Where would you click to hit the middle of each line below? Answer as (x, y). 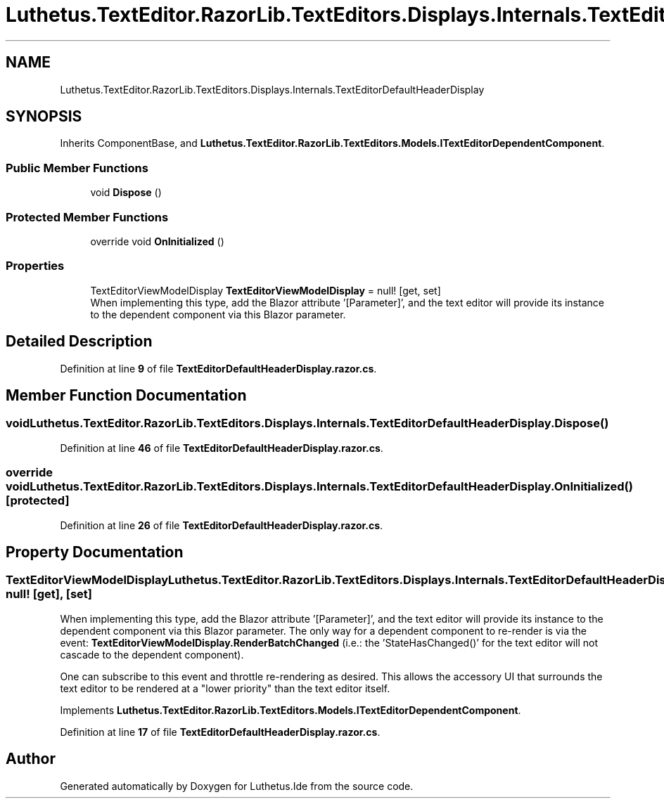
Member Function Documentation (126, 395)
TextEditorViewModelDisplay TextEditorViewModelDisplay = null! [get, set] (266, 290)
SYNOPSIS (44, 117)
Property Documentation (95, 552)
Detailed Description (79, 342)
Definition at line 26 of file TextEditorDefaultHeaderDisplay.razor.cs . (222, 525)
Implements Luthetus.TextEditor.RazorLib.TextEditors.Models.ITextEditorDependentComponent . (290, 710)
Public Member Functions (77, 168)
